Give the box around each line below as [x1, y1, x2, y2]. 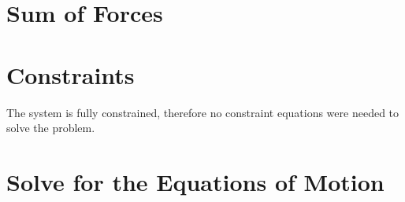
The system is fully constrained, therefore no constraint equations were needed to [6, 104, 399, 120]
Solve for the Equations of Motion [6, 165, 385, 197]
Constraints [6, 58, 135, 90]
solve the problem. [6, 119, 95, 136]
